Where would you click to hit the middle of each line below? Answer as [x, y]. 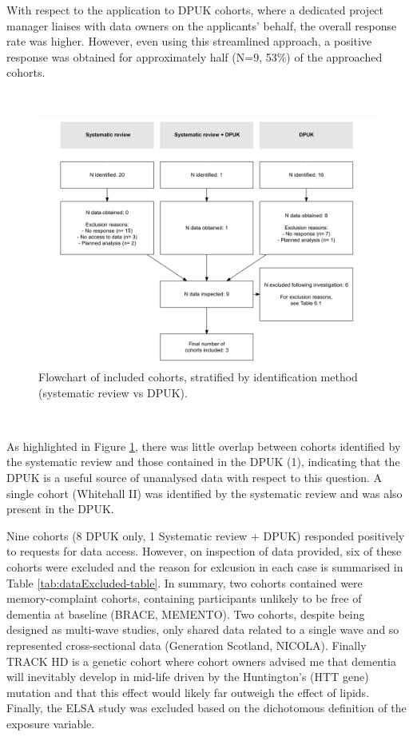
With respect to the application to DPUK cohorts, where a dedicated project [195, 10]
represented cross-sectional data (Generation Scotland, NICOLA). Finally [187, 645]
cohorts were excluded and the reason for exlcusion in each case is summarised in [205, 566]
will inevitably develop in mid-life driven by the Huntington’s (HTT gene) [188, 677]
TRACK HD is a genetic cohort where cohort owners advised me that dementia [201, 661]
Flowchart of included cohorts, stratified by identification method [198, 377]
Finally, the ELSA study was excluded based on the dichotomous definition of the [206, 708]
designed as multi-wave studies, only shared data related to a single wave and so [203, 629]
